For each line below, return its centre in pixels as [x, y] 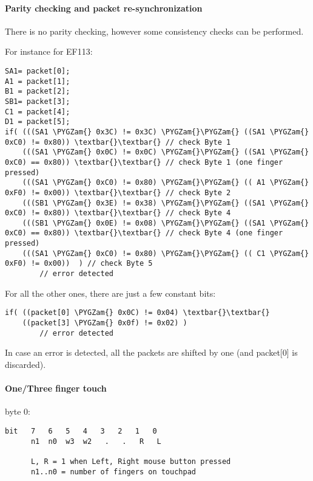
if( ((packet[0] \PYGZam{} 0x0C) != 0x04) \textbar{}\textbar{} [137, 313]
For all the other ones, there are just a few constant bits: [110, 293]
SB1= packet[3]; [38, 101]
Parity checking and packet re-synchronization [104, 8]
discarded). [25, 364]
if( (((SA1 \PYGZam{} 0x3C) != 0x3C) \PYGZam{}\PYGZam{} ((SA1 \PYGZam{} [157, 132]
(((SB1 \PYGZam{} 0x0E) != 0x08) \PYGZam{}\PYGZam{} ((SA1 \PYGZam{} [166, 223]
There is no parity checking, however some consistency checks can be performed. [154, 31]
